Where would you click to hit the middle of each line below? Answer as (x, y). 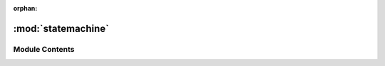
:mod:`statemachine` (61, 28)
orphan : (25, 8)
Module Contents (44, 49)
